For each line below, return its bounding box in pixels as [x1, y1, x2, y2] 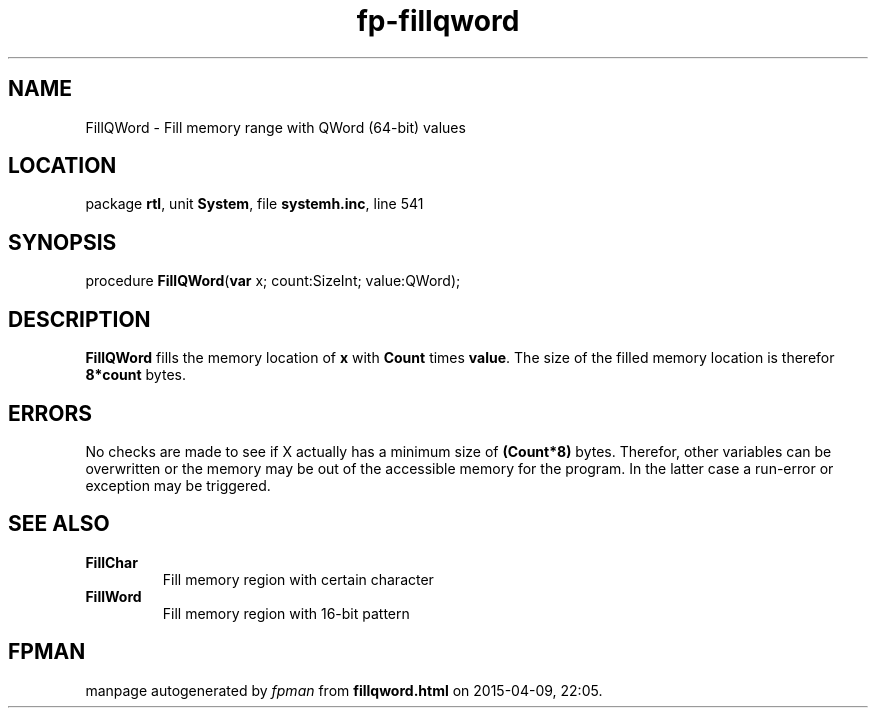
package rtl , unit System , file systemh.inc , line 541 [85, 195, 424, 213]
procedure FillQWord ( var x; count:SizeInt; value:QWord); [85, 272, 461, 290]
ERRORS [8, 400, 93, 426]
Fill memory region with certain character [162, 570, 434, 588]
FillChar [85, 553, 138, 571]
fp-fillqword [356, 4, 520, 38]
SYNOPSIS [8, 229, 117, 255]
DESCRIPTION [8, 306, 151, 332]
